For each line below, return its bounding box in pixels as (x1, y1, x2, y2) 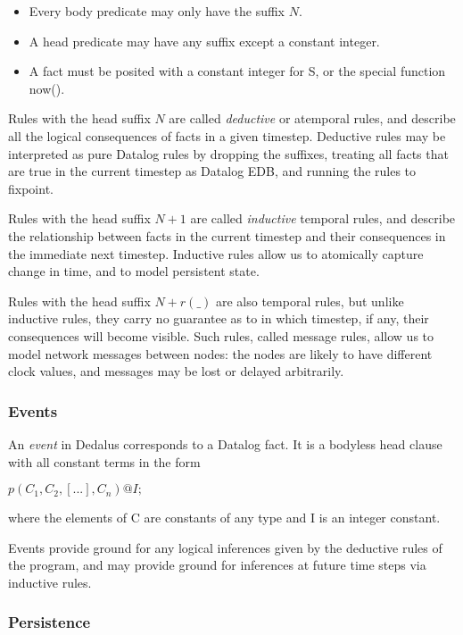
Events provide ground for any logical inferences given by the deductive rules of (8, 538, 442, 556)
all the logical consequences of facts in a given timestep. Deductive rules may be (8, 126, 446, 145)
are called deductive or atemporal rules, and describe (169, 109, 456, 128)
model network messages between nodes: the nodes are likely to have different (8, 344, 433, 363)
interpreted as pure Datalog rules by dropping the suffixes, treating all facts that (8, 144, 449, 163)
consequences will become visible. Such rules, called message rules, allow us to (8, 326, 434, 345)
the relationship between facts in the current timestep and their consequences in (8, 226, 446, 245)
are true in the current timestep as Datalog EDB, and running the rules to (8, 162, 417, 180)
